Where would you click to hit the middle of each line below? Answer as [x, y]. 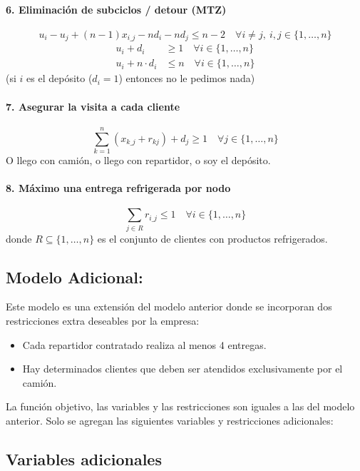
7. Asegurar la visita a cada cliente [93, 106]
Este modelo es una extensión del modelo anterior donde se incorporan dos [169, 307]
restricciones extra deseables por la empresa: [103, 320]
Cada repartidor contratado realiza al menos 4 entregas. [144, 344]
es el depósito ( [60, 78]
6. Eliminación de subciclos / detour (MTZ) [116, 9]
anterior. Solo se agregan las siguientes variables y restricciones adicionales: [170, 420]
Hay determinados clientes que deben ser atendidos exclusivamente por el [182, 369]
